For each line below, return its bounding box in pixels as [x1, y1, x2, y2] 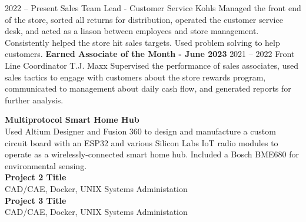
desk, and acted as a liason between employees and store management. [5, 25, 259, 37]
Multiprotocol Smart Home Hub [5, 113, 139, 126]
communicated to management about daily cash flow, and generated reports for [5, 82, 291, 95]
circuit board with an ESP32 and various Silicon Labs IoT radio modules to [5, 136, 278, 149]
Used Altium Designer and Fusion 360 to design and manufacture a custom [5, 125, 276, 137]
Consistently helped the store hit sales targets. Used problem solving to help [5, 36, 280, 48]
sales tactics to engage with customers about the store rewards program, [5, 70, 266, 83]
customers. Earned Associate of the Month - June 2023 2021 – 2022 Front [5, 48, 295, 60]
